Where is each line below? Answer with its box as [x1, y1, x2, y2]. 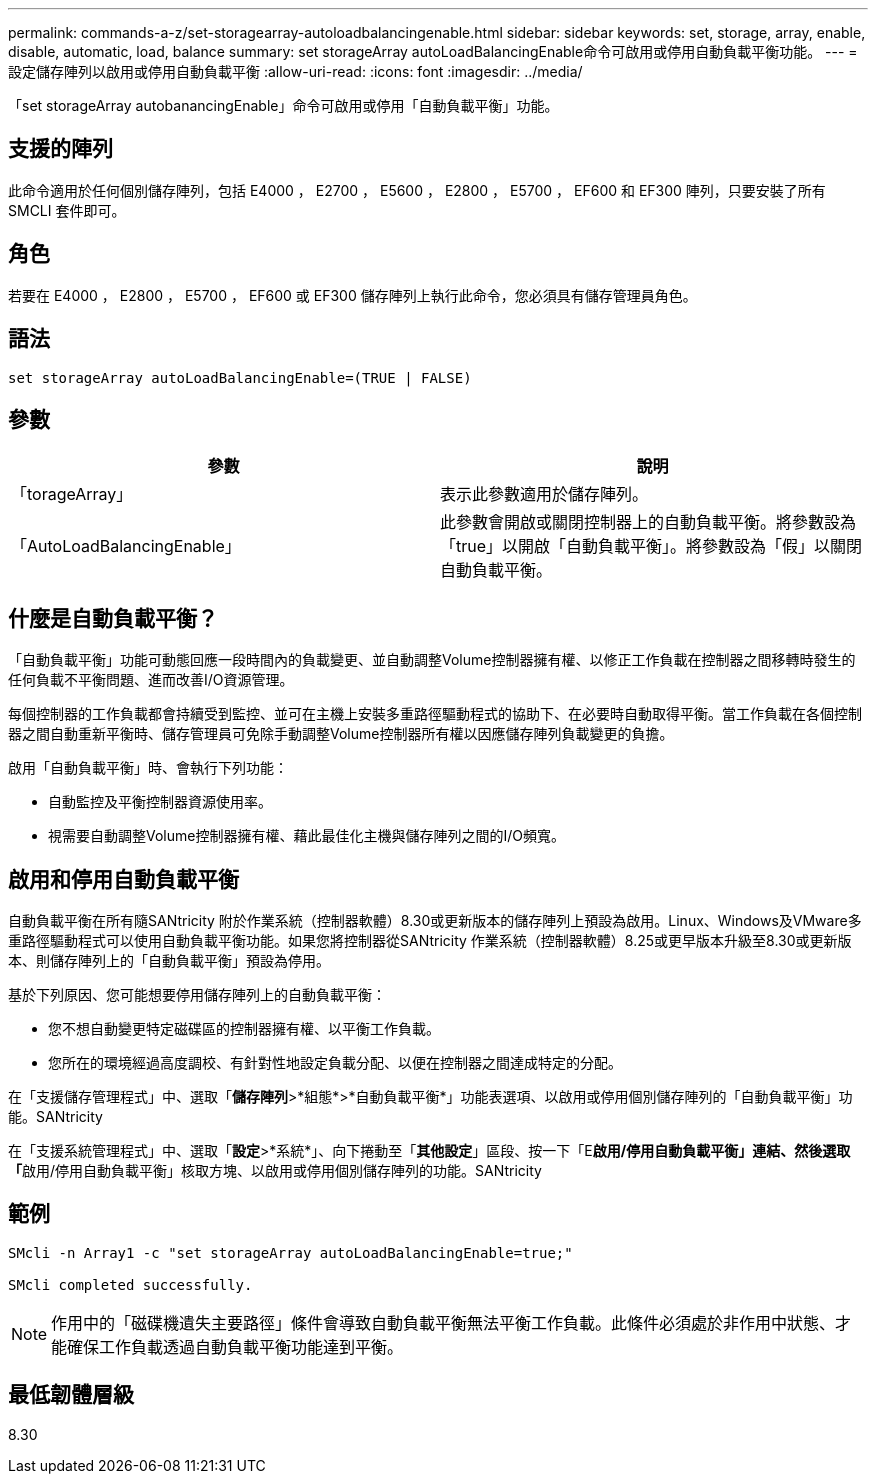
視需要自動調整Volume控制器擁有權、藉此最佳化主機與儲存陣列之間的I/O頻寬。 [48, 827, 565, 845]
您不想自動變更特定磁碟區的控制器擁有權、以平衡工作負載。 [48, 1020, 440, 1038]
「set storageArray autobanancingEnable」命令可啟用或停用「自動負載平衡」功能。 [8, 97, 559, 114]
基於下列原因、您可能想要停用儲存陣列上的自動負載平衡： [8, 986, 386, 1004]
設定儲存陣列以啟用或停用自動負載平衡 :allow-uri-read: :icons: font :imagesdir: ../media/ [8, 63, 583, 80]
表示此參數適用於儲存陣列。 [440, 484, 649, 505]
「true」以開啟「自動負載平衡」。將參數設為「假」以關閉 [440, 536, 863, 557]
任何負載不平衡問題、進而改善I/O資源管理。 [8, 671, 294, 689]
